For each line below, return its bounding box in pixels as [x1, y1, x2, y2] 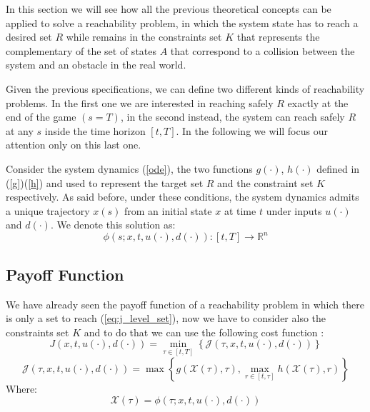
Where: [6, 381, 37, 396]
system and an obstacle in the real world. [6, 57, 186, 72]
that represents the [236, 29, 320, 44]
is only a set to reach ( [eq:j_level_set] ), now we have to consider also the [6, 311, 326, 326]
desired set [6, 29, 52, 44]
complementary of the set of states [6, 43, 157, 58]
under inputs [266, 203, 322, 218]
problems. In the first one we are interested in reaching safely [6, 95, 274, 110]
